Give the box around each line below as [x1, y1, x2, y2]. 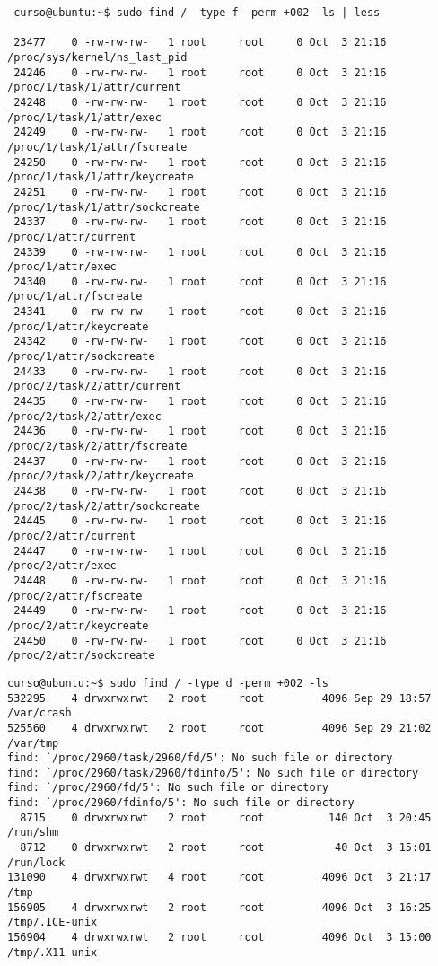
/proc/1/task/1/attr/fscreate [7, 140, 188, 154]
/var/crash [7, 707, 72, 720]
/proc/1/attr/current [7, 230, 136, 243]
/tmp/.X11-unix [7, 945, 98, 959]
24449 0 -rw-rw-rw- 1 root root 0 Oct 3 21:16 [13, 604, 387, 618]
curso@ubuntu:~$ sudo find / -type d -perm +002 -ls [7, 676, 328, 689]
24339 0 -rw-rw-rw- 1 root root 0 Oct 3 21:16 [13, 245, 387, 259]
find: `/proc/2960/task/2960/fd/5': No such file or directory [7, 751, 393, 765]
